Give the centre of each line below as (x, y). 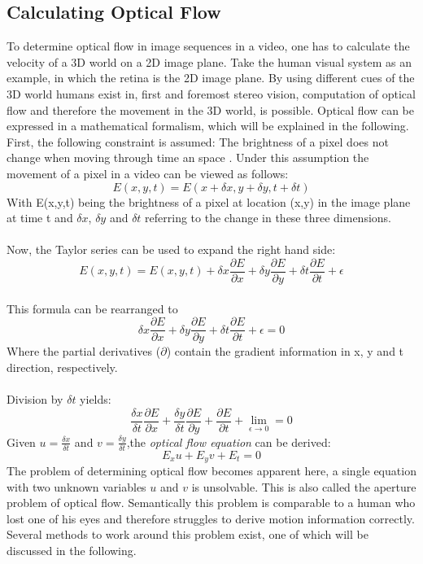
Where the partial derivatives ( (84, 351)
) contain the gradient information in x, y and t (285, 351)
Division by (35, 399)
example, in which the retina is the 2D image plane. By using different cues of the (211, 78)
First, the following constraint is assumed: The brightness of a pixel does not (198, 141)
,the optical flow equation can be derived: (229, 442)
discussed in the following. (72, 550)
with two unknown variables (76, 486)
